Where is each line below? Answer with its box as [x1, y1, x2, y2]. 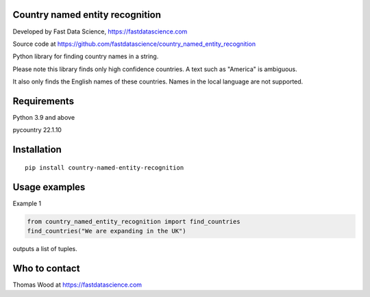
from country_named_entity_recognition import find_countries [27, 218, 241, 225]
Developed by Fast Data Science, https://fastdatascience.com [12, 27, 188, 36]
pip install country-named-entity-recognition [25, 164, 184, 171]
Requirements [12, 95, 75, 107]
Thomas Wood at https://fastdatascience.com [12, 281, 143, 289]
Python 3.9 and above [12, 113, 75, 121]
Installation [12, 144, 62, 155]
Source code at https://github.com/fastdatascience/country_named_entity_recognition [12, 40, 256, 48]
